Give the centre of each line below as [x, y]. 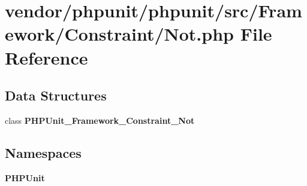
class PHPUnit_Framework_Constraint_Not [100, 120]
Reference [46, 57]
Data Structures [56, 95]
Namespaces [43, 152]
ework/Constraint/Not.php [119, 34]
